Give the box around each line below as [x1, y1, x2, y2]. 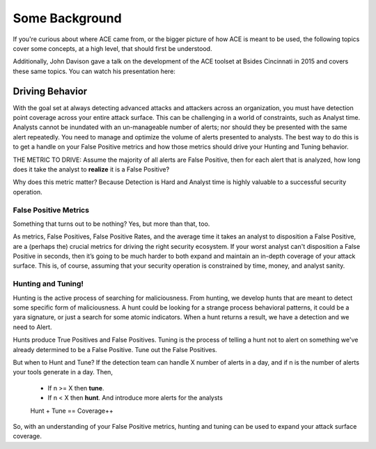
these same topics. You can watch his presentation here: [13, 67, 175, 75]
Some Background [13, 10, 122, 26]
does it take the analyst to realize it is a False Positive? [13, 165, 170, 174]
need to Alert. [13, 323, 52, 331]
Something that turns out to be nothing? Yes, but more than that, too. [13, 220, 210, 228]
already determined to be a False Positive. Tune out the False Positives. [13, 345, 217, 353]
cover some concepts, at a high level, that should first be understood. [13, 44, 212, 52]
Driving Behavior [13, 85, 88, 97]
